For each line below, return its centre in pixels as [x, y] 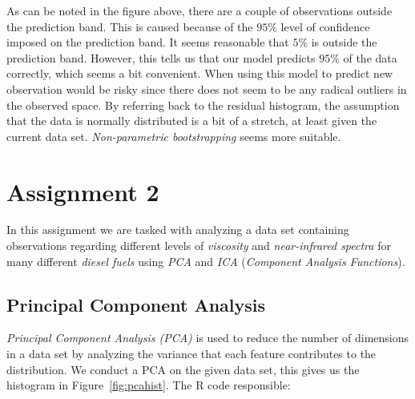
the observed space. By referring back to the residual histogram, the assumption [203, 105]
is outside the [344, 42]
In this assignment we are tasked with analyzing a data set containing [178, 230]
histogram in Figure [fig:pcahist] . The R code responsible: [149, 385]
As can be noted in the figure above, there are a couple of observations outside [199, 10]
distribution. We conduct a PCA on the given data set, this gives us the [183, 369]
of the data [370, 57]
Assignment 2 [83, 191]
